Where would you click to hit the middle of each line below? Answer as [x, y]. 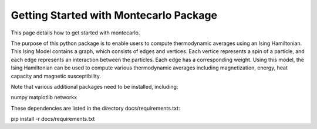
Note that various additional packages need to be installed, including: [95, 86]
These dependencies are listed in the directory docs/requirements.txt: [95, 108]
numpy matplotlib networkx [44, 97]
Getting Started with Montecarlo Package [114, 15]
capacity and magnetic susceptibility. [56, 76]
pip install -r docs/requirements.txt [53, 119]
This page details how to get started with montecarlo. [75, 33]
